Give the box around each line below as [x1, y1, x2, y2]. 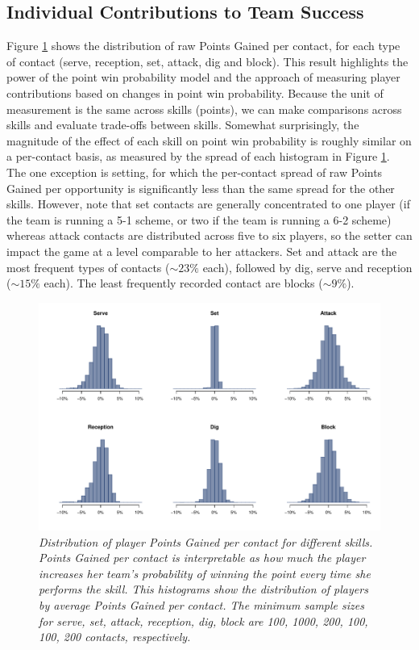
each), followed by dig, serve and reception [202, 258, 413, 275]
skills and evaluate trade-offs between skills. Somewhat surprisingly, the [6, 116, 359, 133]
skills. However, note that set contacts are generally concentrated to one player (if [6, 195, 410, 212]
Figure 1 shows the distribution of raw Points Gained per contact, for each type [6, 37, 400, 54]
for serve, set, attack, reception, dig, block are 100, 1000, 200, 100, [39, 612, 368, 629]
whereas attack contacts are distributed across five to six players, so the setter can [6, 227, 413, 244]
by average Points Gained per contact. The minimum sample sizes [39, 597, 364, 614]
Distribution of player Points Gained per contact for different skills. [39, 533, 373, 550]
